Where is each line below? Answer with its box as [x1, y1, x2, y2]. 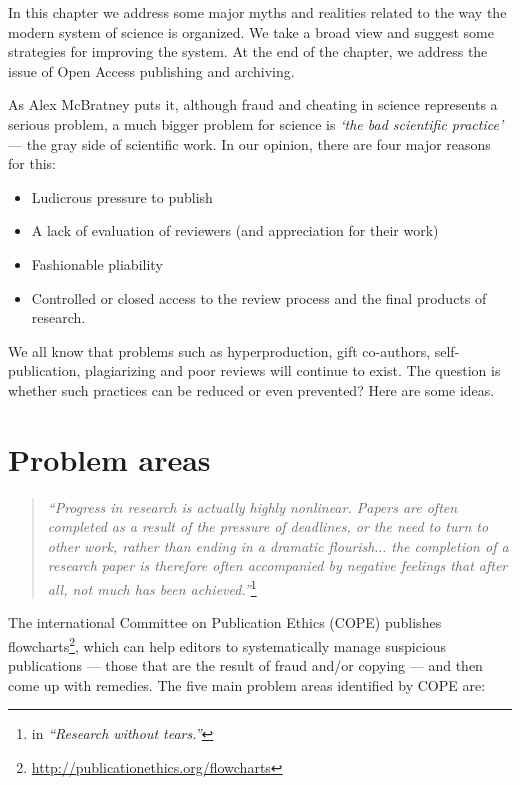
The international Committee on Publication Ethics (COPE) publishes [8, 612, 442, 633]
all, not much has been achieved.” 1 [47, 576, 257, 599]
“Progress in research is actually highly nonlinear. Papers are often [47, 496, 458, 517]
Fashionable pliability [31, 253, 163, 274]
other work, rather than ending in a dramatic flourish [47, 535, 375, 556]
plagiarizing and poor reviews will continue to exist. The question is [85, 360, 501, 381]
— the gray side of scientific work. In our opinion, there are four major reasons [8, 133, 491, 154]
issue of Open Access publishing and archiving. [8, 60, 295, 81]
